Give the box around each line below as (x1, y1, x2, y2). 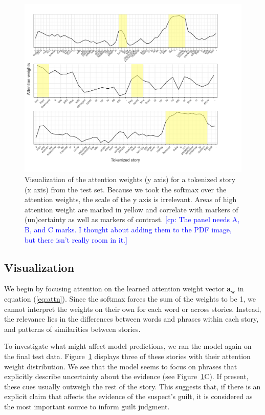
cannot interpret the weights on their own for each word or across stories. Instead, (4, 303, 261, 314)
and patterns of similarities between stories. (4, 323, 141, 334)
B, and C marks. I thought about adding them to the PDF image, (25, 224, 232, 235)
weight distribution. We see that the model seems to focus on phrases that (4, 361, 237, 371)
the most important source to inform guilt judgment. (4, 401, 170, 411)
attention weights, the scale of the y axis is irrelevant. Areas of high (25, 194, 237, 205)
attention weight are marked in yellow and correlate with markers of (25, 204, 238, 214)
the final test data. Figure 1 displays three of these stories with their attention (4, 351, 251, 362)
